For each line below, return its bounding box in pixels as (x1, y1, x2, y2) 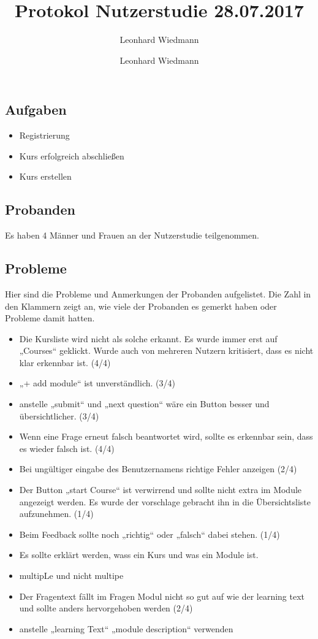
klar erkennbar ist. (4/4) (19, 356, 111, 369)
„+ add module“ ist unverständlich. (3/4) (19, 377, 175, 389)
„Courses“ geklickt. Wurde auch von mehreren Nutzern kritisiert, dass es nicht (19, 344, 314, 357)
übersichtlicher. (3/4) (19, 409, 99, 422)
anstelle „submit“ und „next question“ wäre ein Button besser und (19, 397, 270, 410)
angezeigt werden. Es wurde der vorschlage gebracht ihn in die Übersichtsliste (19, 495, 311, 508)
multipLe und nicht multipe (19, 569, 124, 581)
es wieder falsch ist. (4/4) (19, 442, 115, 454)
